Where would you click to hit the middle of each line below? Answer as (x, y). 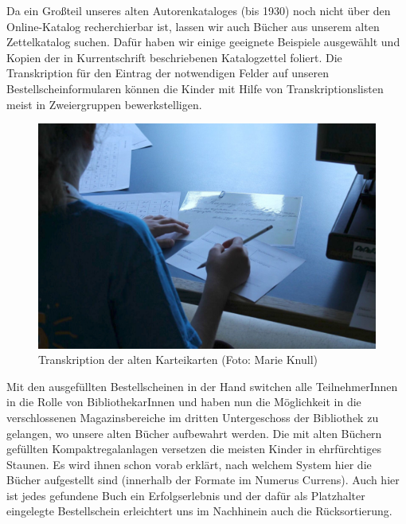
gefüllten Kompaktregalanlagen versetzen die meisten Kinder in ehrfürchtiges (194, 449)
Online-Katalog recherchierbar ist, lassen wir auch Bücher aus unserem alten (193, 26)
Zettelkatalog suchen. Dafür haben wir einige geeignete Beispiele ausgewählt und (203, 42)
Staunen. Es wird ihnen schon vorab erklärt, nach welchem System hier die (189, 464)
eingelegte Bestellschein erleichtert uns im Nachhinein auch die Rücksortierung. (199, 511)
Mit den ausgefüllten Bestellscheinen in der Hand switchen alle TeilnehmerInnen (202, 386)
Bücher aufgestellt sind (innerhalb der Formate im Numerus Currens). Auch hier (203, 480)
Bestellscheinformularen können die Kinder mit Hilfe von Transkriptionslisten (195, 88)
